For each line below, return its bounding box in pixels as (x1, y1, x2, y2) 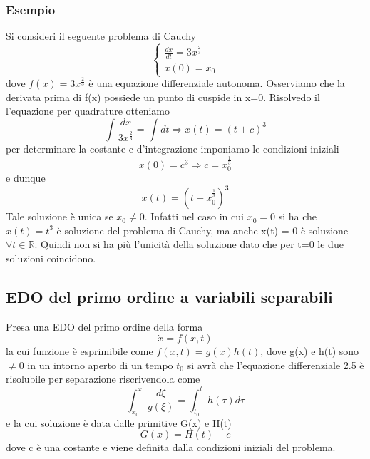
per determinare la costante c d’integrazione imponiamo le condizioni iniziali (6, 140, 339, 155)
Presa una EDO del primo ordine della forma (6, 319, 203, 334)
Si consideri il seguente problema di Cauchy (6, 29, 197, 43)
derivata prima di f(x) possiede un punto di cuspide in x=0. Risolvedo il (6, 89, 320, 104)
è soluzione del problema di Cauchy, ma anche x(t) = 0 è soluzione (56, 222, 349, 237)
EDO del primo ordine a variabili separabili (6, 285, 333, 307)
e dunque (6, 170, 46, 185)
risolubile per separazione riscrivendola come (6, 371, 200, 386)
